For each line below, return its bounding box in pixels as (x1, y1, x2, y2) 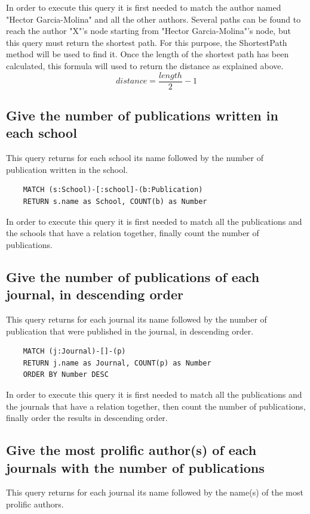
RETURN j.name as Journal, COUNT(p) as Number (23, 358, 211, 367)
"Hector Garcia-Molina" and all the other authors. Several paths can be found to (6, 13, 301, 25)
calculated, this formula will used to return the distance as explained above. (6, 59, 284, 72)
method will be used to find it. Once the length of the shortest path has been (6, 48, 289, 60)
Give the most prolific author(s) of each (6, 441, 257, 459)
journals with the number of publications (6, 458, 265, 476)
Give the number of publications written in (6, 106, 278, 125)
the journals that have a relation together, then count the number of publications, (6, 400, 306, 412)
